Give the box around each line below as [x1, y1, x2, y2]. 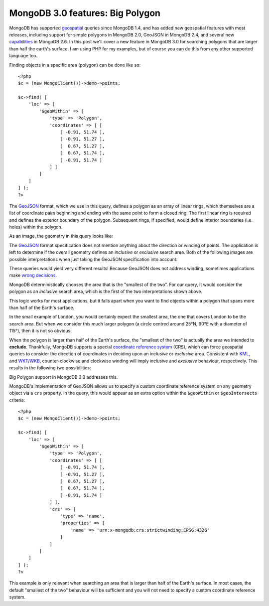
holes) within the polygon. [9, 224, 63, 230]
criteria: [9, 397, 25, 403]
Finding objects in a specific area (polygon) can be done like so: [9, 62, 141, 68]
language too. [9, 53, 38, 59]
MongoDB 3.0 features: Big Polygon [9, 7, 160, 18]
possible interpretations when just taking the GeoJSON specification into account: [9, 256, 178, 262]
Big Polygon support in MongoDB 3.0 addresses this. [9, 374, 118, 380]
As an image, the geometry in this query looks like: [9, 233, 113, 239]
